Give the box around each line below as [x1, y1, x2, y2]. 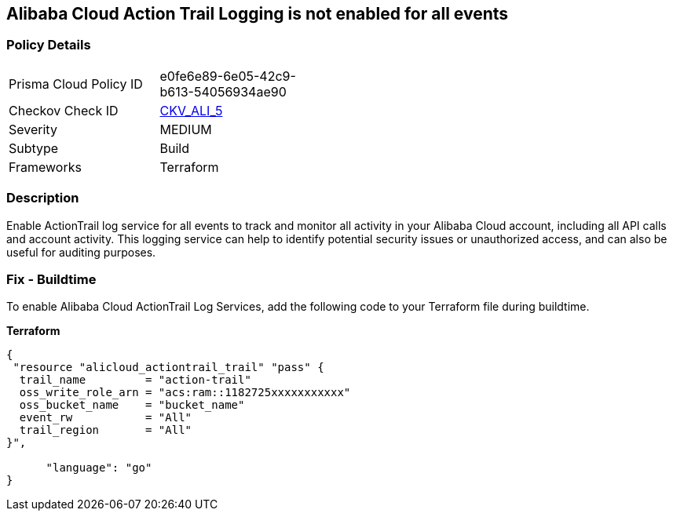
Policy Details [6, 37, 91, 53]
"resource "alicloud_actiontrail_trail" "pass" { [13, 361, 324, 374]
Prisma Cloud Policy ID [9, 75, 143, 92]
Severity [9, 121, 57, 137]
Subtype [9, 140, 59, 156]
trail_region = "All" [19, 424, 192, 437]
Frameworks [9, 158, 82, 175]
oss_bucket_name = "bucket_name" [19, 399, 245, 412]
